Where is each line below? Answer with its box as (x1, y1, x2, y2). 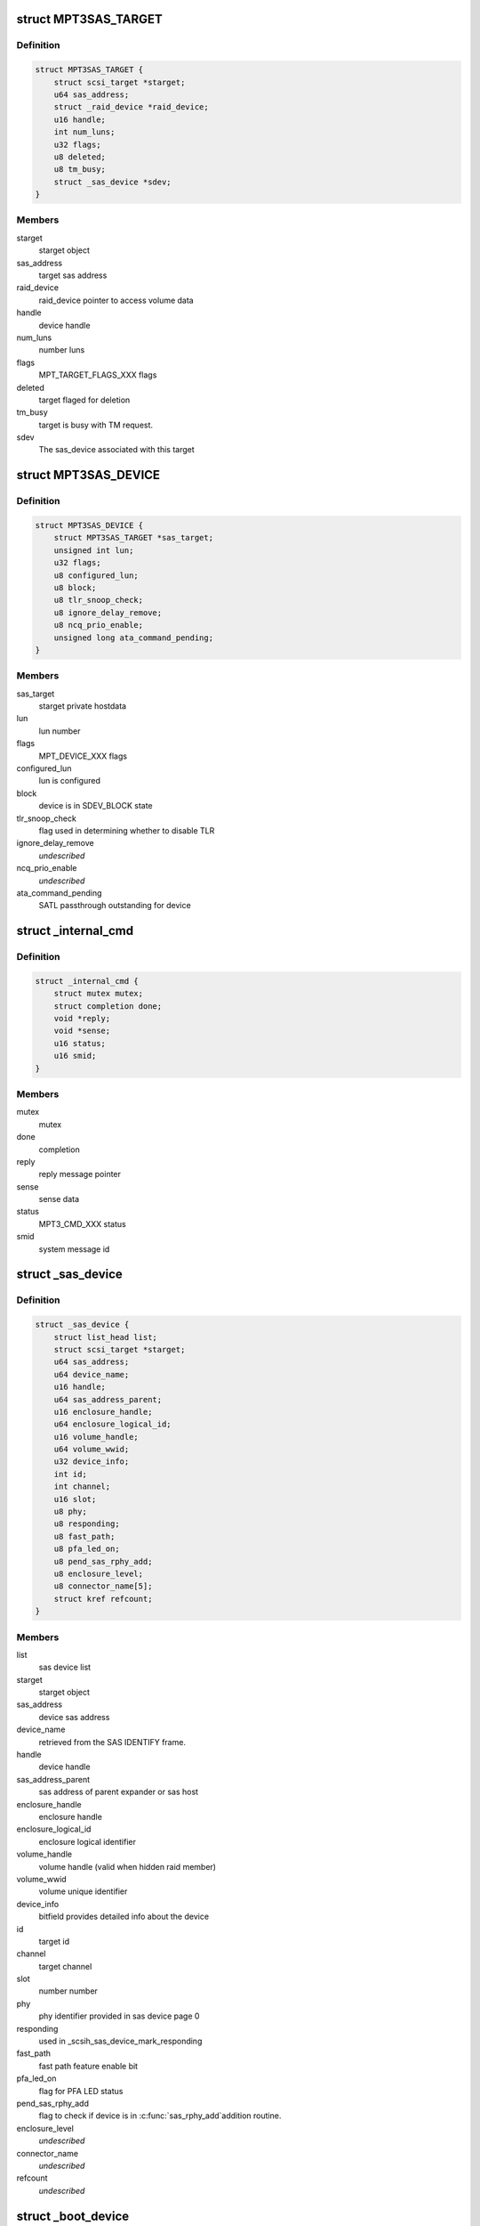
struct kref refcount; (53, 1594, 153, 1604)
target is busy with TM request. (38, 419, 154, 430)
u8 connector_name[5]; (53, 1581, 153, 1591)
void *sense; (53, 1026, 111, 1036)
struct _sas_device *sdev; (53, 176, 172, 187)
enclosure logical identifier (38, 1836, 137, 1847)
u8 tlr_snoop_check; (53, 595, 144, 605)
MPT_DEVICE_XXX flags (38, 751, 128, 761)
